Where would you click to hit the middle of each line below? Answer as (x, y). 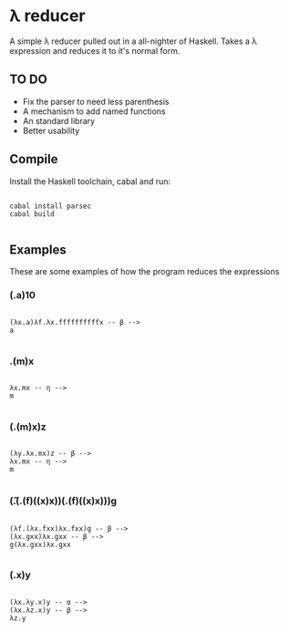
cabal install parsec (51, 206)
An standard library (59, 120)
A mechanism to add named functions (94, 111)
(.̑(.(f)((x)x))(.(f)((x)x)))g (63, 501)
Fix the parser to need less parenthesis (96, 101)
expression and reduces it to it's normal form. (95, 50)
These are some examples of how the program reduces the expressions (144, 272)
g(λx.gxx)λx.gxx (40, 544)
